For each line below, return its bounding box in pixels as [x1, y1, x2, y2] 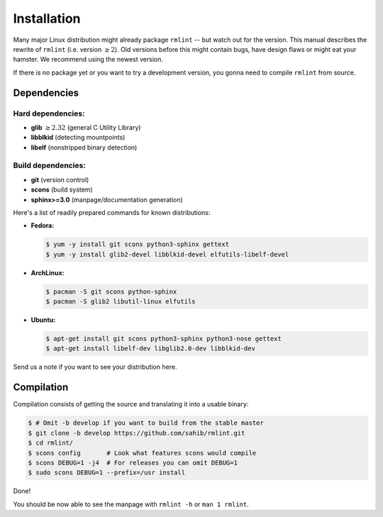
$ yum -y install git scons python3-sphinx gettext [45, 240, 230, 248]
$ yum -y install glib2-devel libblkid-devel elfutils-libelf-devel [45, 250, 289, 258]
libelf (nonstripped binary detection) [30, 143, 138, 152]
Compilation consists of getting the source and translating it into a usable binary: [13, 400, 249, 408]
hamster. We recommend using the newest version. [13, 55, 163, 64]
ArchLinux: [30, 268, 65, 277]
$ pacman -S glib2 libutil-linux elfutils [45, 298, 196, 306]
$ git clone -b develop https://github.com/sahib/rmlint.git [28, 429, 245, 437]
